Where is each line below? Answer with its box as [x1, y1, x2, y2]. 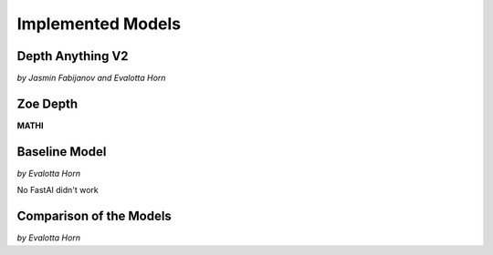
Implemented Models [16, 14, 182, 34]
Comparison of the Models [16, 209, 173, 224]
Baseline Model [16, 144, 107, 159]
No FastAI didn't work [16, 185, 100, 196]
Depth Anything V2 [16, 48, 129, 64]
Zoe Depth [16, 96, 79, 111]
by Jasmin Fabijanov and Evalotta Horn [16, 73, 166, 84]
